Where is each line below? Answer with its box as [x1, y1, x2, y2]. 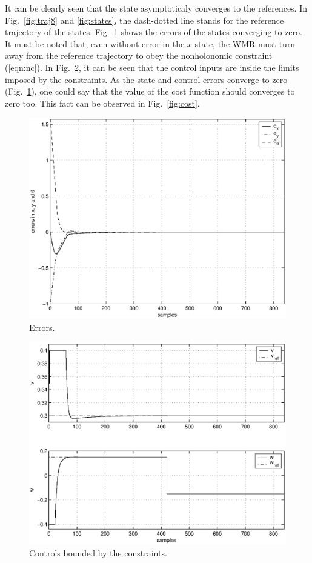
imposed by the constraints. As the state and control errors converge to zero [5, 73, 288, 85]
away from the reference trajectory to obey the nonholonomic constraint [5, 49, 273, 62]
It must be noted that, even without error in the [5, 37, 185, 50]
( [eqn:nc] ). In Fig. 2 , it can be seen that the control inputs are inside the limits [5, 61, 299, 73]
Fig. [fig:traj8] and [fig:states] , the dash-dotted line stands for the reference [5, 13, 284, 26]
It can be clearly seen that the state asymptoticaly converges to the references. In [5, 2, 308, 14]
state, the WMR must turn [194, 37, 296, 50]
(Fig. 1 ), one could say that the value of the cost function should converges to [5, 85, 295, 98]
